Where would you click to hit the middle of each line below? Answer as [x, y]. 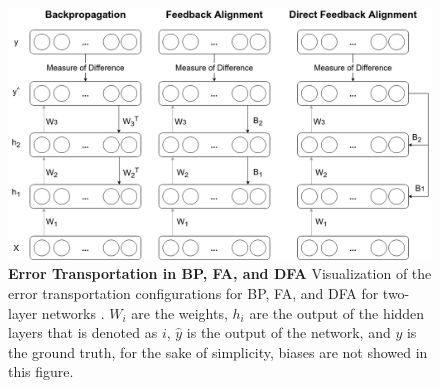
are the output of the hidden [337, 312]
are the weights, [179, 312]
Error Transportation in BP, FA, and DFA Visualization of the [220, 273]
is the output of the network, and [288, 332]
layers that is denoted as [83, 332]
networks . [73, 312]
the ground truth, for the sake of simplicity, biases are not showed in [218, 351]
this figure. [41, 371]
